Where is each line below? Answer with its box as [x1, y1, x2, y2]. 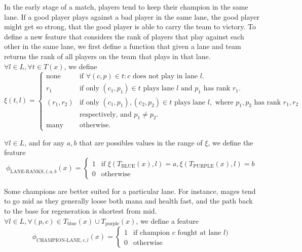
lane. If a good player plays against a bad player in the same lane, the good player [4, 11, 259, 22]
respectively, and [79, 111, 132, 118]
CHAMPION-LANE [36, 237, 81, 243]
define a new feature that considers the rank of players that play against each [4, 31, 244, 41]
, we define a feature [136, 215, 199, 226]
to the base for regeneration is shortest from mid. [4, 206, 157, 216]
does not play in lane [132, 73, 198, 80]
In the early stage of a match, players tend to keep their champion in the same [4, 2, 248, 12]
